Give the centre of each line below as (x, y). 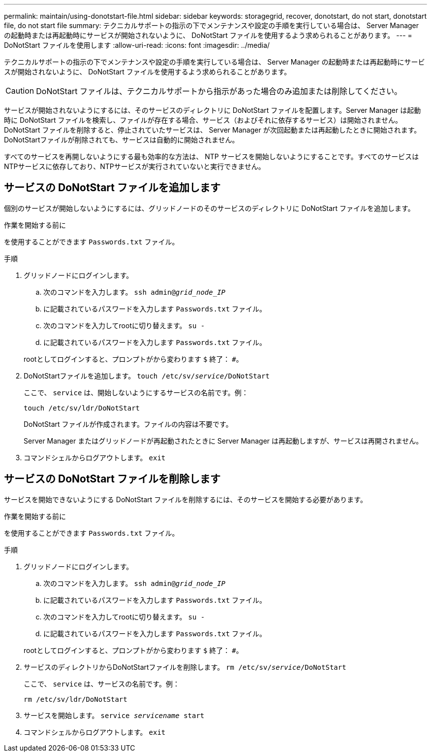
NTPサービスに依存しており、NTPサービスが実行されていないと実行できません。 (135, 166)
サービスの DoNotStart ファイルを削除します (112, 479)
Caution (20, 91)
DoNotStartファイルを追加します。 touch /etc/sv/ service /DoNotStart (147, 376)
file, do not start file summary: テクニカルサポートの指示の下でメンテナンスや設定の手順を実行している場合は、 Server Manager (212, 25)
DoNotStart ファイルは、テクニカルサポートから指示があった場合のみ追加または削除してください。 (219, 91)
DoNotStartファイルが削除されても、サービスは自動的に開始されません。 (122, 140)
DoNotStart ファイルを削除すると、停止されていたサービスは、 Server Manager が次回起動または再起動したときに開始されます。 (213, 130)
